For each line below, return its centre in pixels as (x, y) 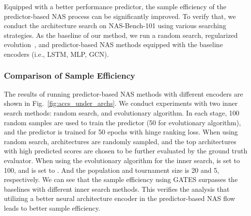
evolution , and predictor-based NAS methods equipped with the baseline (113, 44)
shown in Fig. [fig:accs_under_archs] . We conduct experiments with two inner (121, 103)
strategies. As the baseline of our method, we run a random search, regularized (121, 35)
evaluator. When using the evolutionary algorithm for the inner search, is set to (122, 160)
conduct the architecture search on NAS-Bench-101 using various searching (115, 25)
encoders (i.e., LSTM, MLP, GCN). (56, 54)
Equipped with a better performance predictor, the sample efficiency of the (115, 6)
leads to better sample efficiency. (52, 208)
